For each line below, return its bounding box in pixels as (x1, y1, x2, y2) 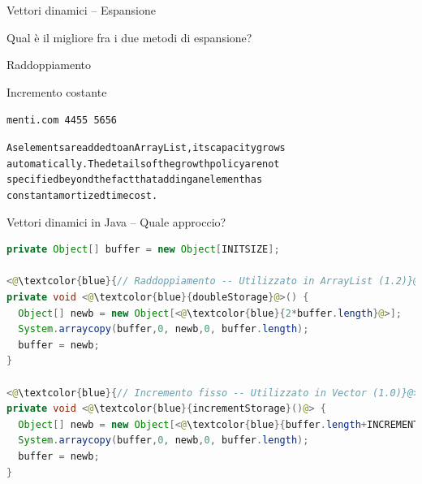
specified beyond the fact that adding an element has (6, 174, 263, 186)
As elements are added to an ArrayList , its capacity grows (6, 142, 286, 154)
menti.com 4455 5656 (6, 115, 118, 127)
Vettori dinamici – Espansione (6, 2, 156, 18)
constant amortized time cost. (6, 190, 158, 201)
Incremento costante (6, 83, 107, 100)
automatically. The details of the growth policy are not (6, 158, 280, 170)
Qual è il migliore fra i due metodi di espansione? (6, 28, 252, 45)
